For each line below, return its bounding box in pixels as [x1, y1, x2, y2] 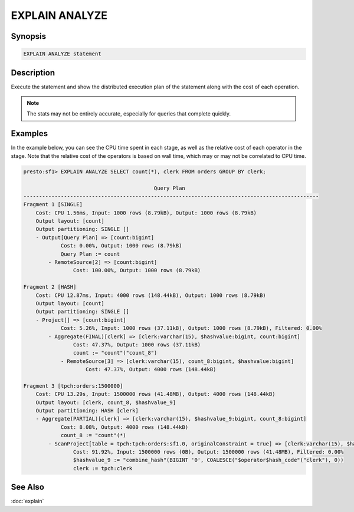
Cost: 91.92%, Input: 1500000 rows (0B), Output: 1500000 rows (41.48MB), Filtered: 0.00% [73, 448, 344, 455]
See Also [11, 482, 44, 492]
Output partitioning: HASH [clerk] [35, 407, 139, 414]
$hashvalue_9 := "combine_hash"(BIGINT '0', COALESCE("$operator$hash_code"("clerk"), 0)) [73, 457, 344, 464]
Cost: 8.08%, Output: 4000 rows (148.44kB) [60, 424, 189, 430]
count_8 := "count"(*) [60, 432, 126, 439]
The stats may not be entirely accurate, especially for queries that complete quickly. [27, 110, 231, 117]
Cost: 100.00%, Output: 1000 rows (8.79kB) [73, 267, 201, 274]
